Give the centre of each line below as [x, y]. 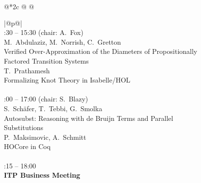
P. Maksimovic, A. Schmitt [45, 137]
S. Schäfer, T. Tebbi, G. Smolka [53, 108]
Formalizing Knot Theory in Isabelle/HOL [67, 80]
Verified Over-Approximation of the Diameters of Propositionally [101, 51]
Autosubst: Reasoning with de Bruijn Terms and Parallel [89, 118]
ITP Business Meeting [42, 175]
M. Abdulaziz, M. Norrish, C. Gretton [63, 42]
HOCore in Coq [27, 146]
